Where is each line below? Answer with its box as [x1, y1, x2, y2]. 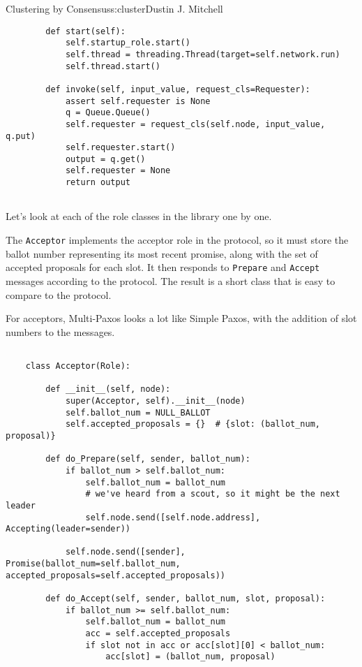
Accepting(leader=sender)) [6, 524, 130, 534]
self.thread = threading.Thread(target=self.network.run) [65, 49, 340, 59]
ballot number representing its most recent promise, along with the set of [6, 246, 318, 261]
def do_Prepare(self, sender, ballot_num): [45, 454, 250, 464]
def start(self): [45, 26, 126, 36]
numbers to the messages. [6, 324, 115, 339]
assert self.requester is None [65, 96, 211, 106]
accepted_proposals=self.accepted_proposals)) [6, 570, 225, 580]
